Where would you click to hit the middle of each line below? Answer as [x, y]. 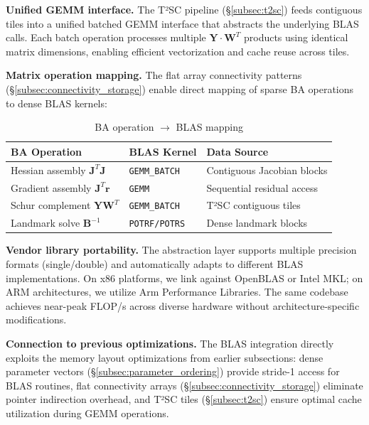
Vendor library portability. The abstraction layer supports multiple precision [181, 250]
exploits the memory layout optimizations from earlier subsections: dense [165, 357]
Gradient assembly [51, 187]
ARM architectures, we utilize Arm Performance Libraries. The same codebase [177, 292]
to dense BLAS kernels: [57, 103]
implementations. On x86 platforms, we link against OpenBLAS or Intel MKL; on [184, 278]
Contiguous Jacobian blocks [267, 170]
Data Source [237, 151]
